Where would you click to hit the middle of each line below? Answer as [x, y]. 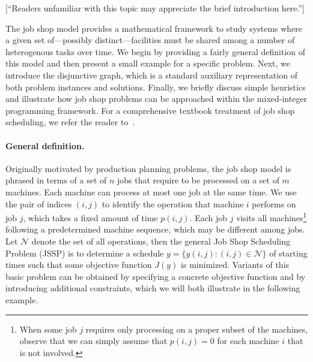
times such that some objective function [79, 265]
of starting [288, 253]
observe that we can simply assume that [93, 341]
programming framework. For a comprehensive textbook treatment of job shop [150, 110]
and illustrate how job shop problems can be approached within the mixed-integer [156, 99]
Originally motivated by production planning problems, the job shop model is [148, 168]
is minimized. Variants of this [235, 265]
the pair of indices [39, 203]
